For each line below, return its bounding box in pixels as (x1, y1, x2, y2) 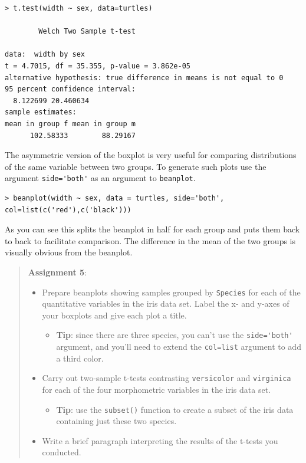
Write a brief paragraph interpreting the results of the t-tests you (42, 434, 278, 446)
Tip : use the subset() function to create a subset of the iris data (56, 403, 294, 415)
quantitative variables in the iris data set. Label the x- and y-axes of (42, 297, 289, 310)
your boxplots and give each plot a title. (42, 308, 187, 321)
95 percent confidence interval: (5, 85, 136, 94)
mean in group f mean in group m (5, 119, 136, 128)
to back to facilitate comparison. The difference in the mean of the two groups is (5, 234, 296, 247)
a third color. (56, 352, 104, 364)
